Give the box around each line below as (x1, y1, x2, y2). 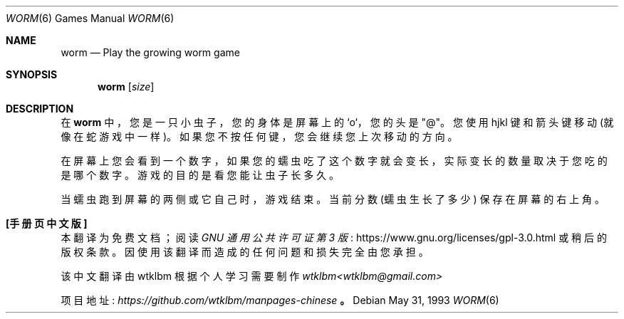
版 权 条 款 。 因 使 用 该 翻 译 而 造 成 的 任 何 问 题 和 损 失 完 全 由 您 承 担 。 (61, 246, 429, 258)
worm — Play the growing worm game (61, 46, 240, 58)
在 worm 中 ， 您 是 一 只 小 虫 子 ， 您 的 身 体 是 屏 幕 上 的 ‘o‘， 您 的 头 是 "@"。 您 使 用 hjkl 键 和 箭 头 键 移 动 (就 (61, 116, 614, 128)
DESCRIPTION (6, 103, 74, 115)
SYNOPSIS (6, 68, 58, 80)
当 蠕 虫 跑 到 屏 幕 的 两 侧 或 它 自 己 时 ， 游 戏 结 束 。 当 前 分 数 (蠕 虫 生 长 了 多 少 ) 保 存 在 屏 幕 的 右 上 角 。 (61, 193, 605, 205)
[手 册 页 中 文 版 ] (6, 217, 88, 229)
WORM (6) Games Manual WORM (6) (6, 12, 175, 24)
